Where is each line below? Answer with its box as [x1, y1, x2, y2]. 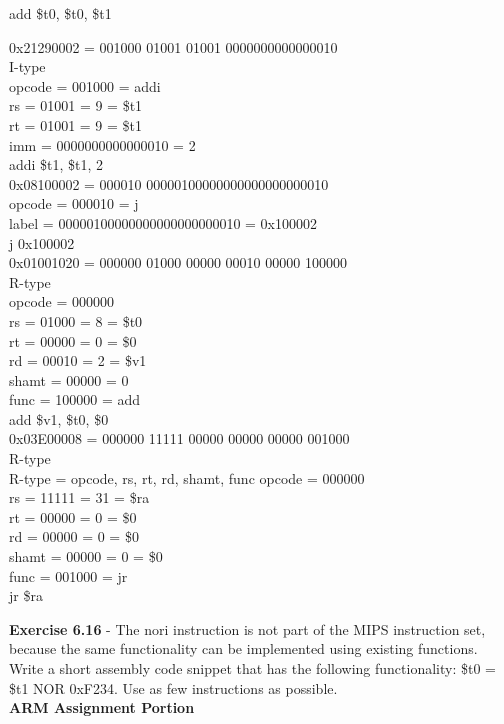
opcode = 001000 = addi [9, 75, 161, 96]
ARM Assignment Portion [9, 697, 195, 718]
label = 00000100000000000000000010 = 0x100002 [9, 212, 317, 233]
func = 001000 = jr [9, 565, 128, 586]
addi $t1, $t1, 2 [9, 154, 104, 175]
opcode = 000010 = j [9, 193, 139, 214]
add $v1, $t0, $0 [9, 408, 109, 429]
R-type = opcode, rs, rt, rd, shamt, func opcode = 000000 [9, 467, 365, 488]
